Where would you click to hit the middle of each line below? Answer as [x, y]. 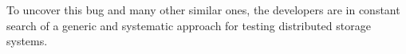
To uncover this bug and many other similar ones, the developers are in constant [203, 10]
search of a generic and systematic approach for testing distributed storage [189, 25]
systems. [27, 41]
